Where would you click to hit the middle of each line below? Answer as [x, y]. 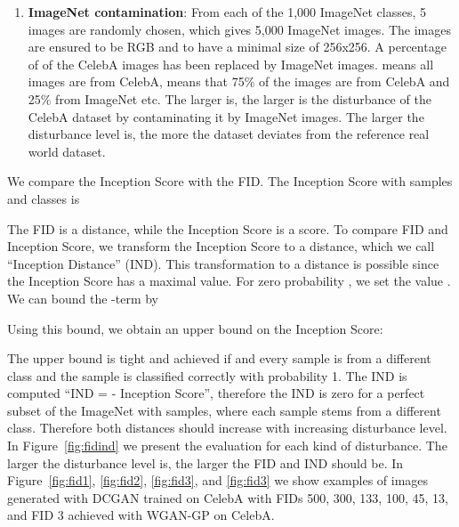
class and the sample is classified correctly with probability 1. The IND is [207, 375]
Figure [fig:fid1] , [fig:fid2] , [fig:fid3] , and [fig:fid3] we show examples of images [218, 480]
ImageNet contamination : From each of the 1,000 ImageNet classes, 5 [227, 12]
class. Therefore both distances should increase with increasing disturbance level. [227, 428]
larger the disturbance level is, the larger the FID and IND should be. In [205, 462]
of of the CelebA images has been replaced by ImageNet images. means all [231, 64]
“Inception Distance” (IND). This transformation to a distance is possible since [223, 263]
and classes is [44, 198]
